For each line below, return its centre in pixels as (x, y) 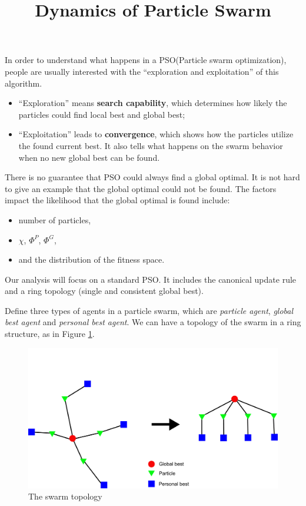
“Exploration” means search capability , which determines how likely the (153, 103)
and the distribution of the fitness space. (92, 259)
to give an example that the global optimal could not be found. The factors (141, 188)
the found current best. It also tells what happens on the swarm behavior (151, 145)
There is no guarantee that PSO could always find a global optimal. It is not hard (152, 177)
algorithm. (24, 83)
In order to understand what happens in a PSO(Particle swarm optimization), (146, 60)
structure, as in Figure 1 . (50, 334)
